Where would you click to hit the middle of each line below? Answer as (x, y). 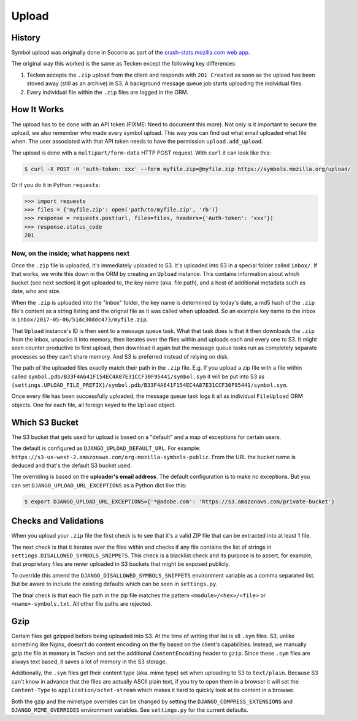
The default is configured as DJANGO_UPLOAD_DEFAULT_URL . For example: (106, 448)
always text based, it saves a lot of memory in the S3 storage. (89, 662)
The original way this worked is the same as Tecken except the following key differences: (124, 64)
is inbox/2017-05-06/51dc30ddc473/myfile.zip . (80, 319)
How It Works (38, 109)
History (26, 38)
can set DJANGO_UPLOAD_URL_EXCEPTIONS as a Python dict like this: (99, 485)
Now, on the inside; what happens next (71, 253)
